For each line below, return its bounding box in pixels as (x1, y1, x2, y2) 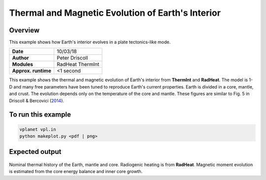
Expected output (9, 148, 62, 156)
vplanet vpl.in (19, 126, 56, 132)
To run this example (9, 111, 71, 119)
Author (12, 55, 29, 61)
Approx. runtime (12, 67, 52, 74)
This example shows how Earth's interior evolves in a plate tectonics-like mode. (9, 39, 171, 45)
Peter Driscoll (57, 55, 88, 61)
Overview (9, 26, 40, 34)
